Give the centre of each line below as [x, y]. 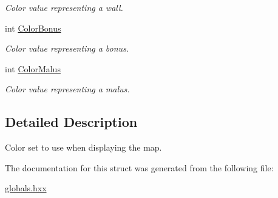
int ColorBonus [33, 28]
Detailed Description [71, 122]
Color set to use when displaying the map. [83, 147]
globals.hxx [26, 188]
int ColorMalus [33, 68]
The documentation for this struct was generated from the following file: [139, 167]
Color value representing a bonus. [67, 48]
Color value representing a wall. [64, 7]
